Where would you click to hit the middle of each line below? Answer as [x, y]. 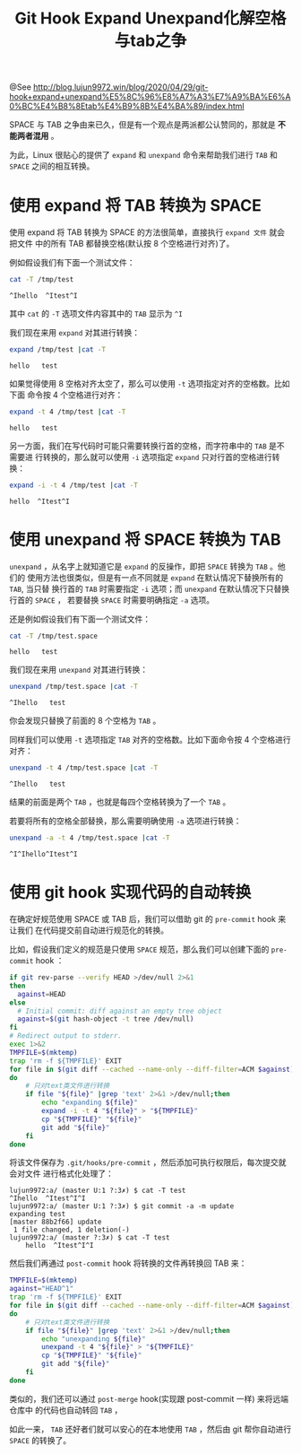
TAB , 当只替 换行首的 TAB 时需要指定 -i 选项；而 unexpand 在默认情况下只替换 [150, 588]
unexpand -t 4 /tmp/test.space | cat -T [84, 768]
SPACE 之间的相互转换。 [52, 166]
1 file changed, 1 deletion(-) [71, 1230]
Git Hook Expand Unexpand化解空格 [150, 18]
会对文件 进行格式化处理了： [61, 1174]
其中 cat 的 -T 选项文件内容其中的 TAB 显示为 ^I [96, 313]
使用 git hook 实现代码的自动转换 [130, 892]
